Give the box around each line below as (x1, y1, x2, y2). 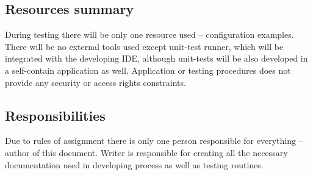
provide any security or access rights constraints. (5, 76, 186, 88)
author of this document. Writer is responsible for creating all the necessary (5, 146, 288, 159)
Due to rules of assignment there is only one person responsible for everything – (5, 134, 303, 147)
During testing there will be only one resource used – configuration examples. (5, 28, 294, 41)
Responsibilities (5, 105, 106, 124)
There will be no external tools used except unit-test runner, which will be (5, 40, 284, 52)
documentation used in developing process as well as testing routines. (5, 158, 264, 171)
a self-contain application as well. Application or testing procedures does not (5, 63, 291, 76)
